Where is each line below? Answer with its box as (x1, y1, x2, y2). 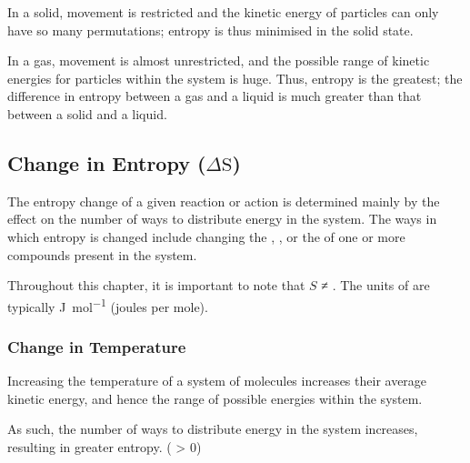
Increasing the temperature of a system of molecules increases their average (7, 371, 427, 390)
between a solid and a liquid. (7, 104, 167, 123)
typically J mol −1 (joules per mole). (7, 294, 208, 316)
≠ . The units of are (321, 276, 430, 295)
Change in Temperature (7, 335, 186, 357)
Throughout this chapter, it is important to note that (7, 276, 305, 295)
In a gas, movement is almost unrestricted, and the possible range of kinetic (7, 51, 430, 70)
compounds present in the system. (7, 245, 197, 264)
